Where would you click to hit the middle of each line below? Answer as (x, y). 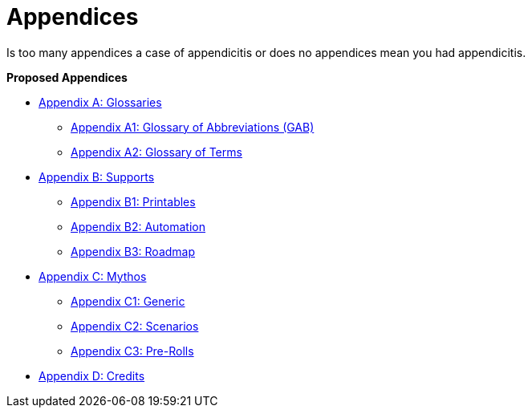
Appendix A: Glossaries (100, 102)
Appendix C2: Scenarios (135, 326)
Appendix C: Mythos (93, 276)
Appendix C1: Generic (128, 301)
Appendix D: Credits (92, 375)
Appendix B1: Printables (133, 201)
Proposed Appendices (67, 77)
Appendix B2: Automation (138, 226)
